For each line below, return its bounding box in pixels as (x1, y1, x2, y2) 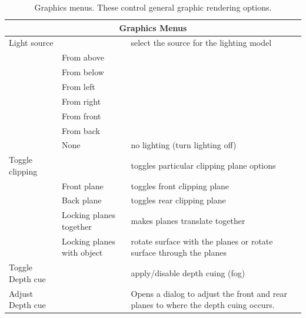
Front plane (62, 179, 104, 192)
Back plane (62, 194, 102, 206)
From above (62, 51, 104, 63)
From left (62, 80, 95, 92)
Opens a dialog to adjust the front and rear (131, 287, 288, 299)
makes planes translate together (131, 215, 245, 227)
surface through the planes (131, 246, 227, 259)
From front (62, 109, 101, 122)
